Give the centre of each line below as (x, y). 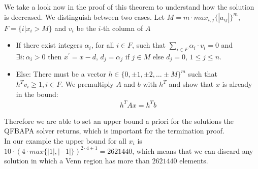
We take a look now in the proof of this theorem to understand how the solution (129, 7)
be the (86, 28)
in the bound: (37, 94)
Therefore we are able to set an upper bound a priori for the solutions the (119, 121)
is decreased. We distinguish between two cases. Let (85, 16)
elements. (194, 161)
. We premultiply (87, 84)
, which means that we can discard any (193, 150)
